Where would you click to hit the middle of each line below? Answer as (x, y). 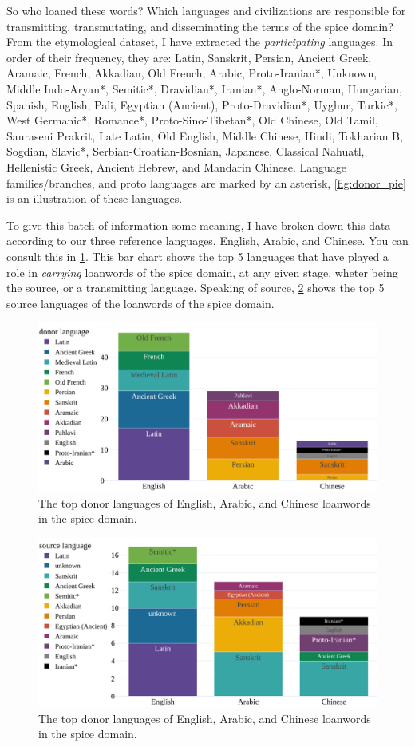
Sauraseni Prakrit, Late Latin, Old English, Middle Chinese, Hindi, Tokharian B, (205, 135)
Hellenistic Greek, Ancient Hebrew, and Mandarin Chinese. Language (177, 166)
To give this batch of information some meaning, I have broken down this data (199, 225)
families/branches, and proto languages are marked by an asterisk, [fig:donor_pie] (206, 182)
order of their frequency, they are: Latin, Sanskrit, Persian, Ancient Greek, (189, 57)
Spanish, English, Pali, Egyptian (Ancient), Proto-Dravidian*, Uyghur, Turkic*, (202, 104)
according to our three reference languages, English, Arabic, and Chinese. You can (207, 241)
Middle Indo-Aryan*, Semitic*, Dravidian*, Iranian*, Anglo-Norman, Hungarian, (204, 88)
